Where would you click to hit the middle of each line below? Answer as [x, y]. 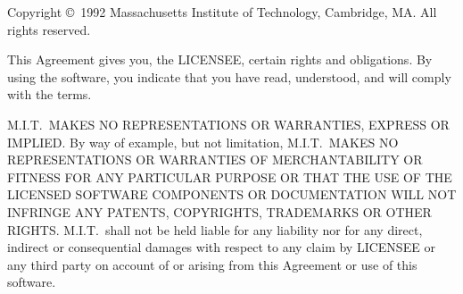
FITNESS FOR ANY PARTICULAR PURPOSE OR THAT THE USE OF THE [230, 176]
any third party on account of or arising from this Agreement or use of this [212, 264]
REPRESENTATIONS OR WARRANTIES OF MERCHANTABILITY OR [215, 160]
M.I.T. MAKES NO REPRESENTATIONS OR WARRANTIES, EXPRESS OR [228, 124]
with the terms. [50, 94]
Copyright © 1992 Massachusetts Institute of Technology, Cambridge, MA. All [222, 12]
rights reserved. [49, 29]
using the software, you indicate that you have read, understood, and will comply [229, 76]
